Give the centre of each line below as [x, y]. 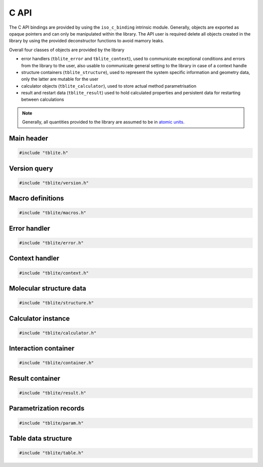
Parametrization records [47, 408]
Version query [31, 168]
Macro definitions [37, 198]
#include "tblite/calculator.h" [58, 333]
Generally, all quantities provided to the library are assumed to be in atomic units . [103, 122]
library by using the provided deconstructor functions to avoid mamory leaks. [86, 41]
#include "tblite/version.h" [54, 183]
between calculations [43, 99]
